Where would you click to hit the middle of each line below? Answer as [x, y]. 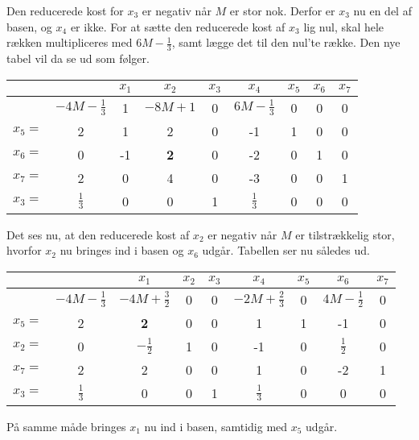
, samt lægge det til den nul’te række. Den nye [286, 42]
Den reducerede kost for [65, 10]
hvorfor [24, 250]
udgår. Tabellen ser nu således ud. [286, 250]
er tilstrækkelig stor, [345, 234]
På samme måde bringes [66, 426]
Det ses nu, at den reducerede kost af [98, 234]
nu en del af [382, 10]
